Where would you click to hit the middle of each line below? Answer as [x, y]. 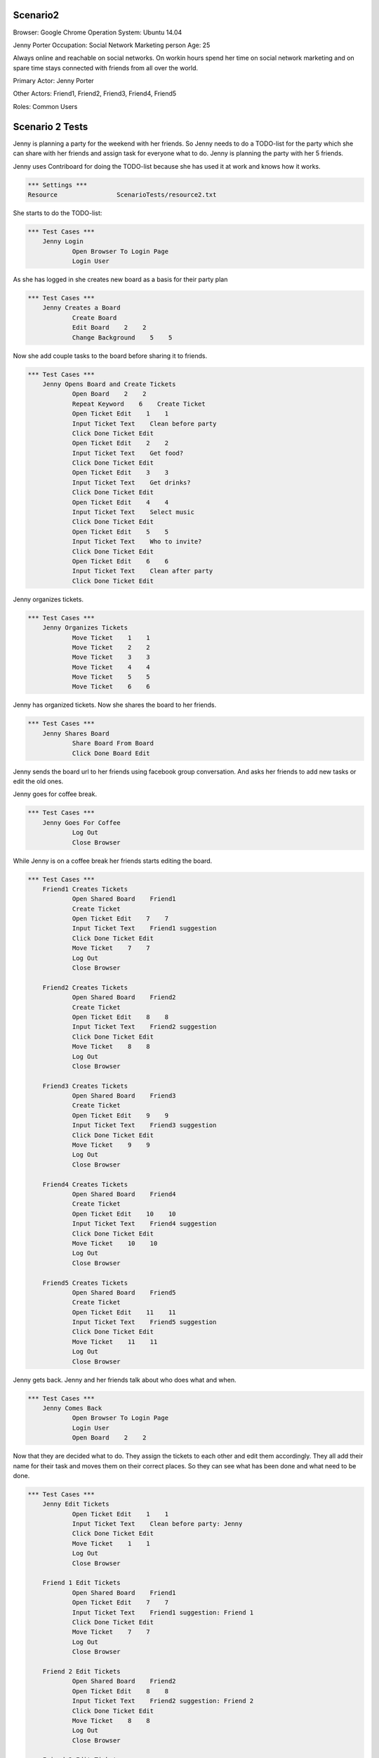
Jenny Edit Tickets [76, 1504]
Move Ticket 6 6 [111, 687]
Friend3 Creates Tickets [85, 1086]
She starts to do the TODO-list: [58, 213]
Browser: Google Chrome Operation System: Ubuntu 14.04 [98, 32]
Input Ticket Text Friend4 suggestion [144, 1224]
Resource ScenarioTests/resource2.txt [122, 194]
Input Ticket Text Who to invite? [137, 542]
